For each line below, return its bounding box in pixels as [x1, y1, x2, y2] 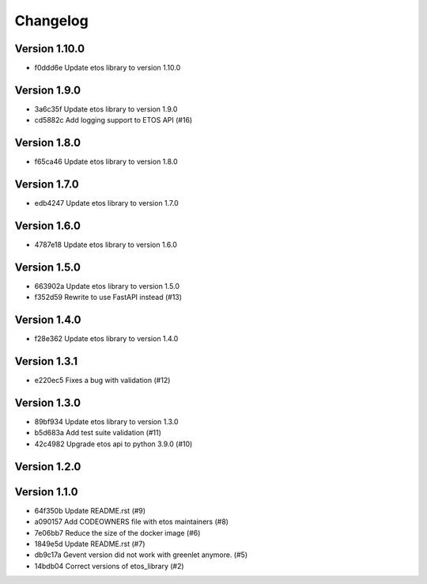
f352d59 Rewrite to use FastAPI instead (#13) [34, 293, 182, 302]
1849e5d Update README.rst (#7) [34, 539, 145, 548]
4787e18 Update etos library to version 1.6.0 [34, 240, 177, 249]
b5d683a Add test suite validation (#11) [34, 428, 162, 438]
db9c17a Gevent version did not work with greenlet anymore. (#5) [34, 550, 248, 559]
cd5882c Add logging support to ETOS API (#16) [34, 116, 193, 125]
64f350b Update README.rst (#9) [34, 506, 146, 515]
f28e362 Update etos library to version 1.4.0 [34, 334, 179, 343]
